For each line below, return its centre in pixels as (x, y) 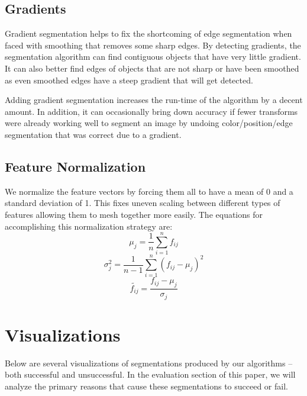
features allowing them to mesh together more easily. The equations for (134, 214)
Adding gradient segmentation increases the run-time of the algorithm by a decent (154, 100)
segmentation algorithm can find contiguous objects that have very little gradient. (153, 57)
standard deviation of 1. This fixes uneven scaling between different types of (143, 203)
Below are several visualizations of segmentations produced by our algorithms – (149, 363)
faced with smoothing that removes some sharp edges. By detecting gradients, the (153, 45)
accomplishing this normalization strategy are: (89, 226)
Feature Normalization (75, 166)
